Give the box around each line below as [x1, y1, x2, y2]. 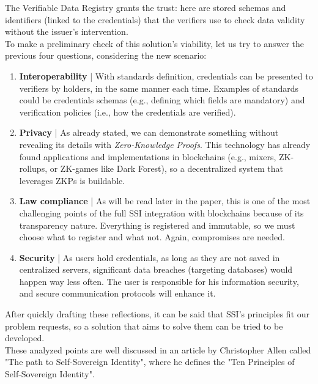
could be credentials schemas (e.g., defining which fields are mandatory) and [19, 94, 305, 106]
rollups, [19, 162, 48, 175]
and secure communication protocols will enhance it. [19, 287, 216, 300]
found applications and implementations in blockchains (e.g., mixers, [19, 150, 276, 163]
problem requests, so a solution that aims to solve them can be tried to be [5, 319, 283, 332]
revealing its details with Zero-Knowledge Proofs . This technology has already [19, 138, 311, 150]
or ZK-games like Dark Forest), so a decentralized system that [50, 162, 283, 175]
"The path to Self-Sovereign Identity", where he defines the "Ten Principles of [5, 355, 295, 368]
